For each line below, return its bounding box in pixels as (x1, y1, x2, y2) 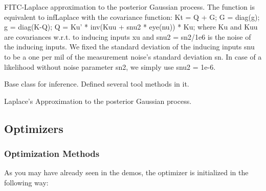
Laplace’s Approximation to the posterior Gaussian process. (4, 95, 192, 106)
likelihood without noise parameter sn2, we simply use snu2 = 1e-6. (4, 61, 216, 72)
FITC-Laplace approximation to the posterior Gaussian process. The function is (4, 2, 255, 12)
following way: (4, 177, 49, 187)
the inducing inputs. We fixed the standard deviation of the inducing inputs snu (4, 41, 255, 52)
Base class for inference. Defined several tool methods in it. (4, 78, 189, 89)
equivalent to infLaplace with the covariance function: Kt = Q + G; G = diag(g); (4, 11, 260, 22)
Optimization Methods (4, 147, 100, 160)
